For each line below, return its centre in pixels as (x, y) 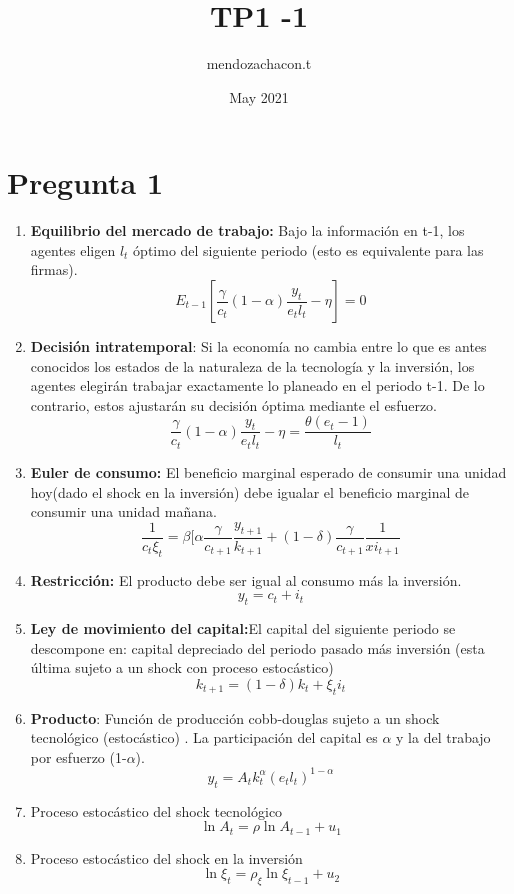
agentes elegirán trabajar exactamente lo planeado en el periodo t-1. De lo (257, 385)
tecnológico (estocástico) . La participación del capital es (204, 737)
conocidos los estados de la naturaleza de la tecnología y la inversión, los (252, 365)
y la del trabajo (443, 737)
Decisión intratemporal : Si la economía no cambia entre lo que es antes (258, 346)
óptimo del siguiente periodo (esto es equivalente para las (308, 249)
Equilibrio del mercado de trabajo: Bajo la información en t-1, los (247, 230)
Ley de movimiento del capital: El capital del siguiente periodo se (243, 627)
